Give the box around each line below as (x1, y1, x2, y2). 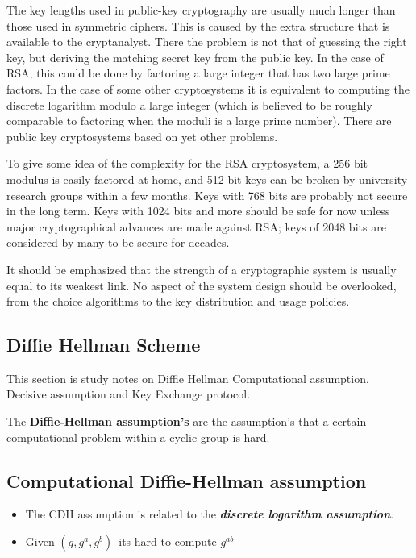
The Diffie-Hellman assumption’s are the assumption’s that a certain (6, 413, 367, 430)
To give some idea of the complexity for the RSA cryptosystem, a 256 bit (6, 155, 368, 172)
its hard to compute (119, 533, 217, 550)
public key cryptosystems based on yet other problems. (6, 127, 278, 144)
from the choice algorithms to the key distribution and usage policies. (6, 293, 350, 310)
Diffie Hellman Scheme (6, 332, 201, 357)
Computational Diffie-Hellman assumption (6, 468, 367, 493)
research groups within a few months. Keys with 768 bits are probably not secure (6, 186, 408, 203)
